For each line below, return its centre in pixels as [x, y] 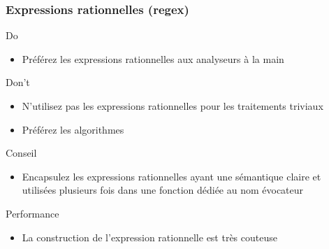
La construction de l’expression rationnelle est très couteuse [149, 237]
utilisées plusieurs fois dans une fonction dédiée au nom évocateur [163, 190]
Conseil [21, 153]
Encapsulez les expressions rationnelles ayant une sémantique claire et [171, 176]
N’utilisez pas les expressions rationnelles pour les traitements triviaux [173, 106]
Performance [32, 213]
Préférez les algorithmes [73, 129]
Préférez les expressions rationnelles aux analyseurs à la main [153, 58]
